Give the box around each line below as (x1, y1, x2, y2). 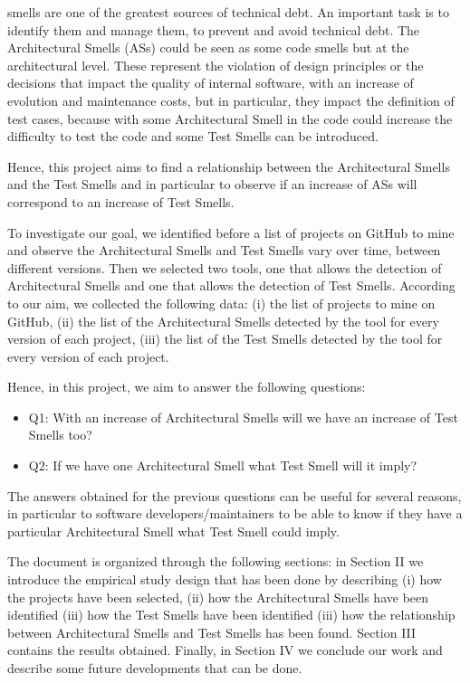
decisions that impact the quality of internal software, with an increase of (7, 73, 414, 92)
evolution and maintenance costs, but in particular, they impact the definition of (7, 90, 455, 109)
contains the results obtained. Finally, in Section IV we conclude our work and (7, 640, 443, 659)
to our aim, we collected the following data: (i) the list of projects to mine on (7, 293, 436, 312)
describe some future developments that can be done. (7, 659, 302, 677)
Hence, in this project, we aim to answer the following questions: (7, 377, 366, 396)
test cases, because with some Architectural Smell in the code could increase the (7, 109, 453, 128)
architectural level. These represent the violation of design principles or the (7, 55, 424, 74)
